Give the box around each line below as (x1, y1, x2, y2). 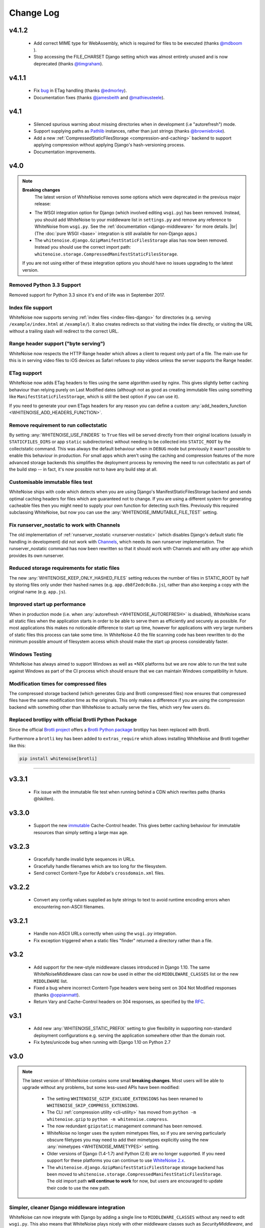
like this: (9, 742, 26, 749)
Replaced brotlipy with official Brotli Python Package (9, 716, 137, 723)
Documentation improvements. (33, 149, 96, 155)
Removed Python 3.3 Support (9, 281, 81, 288)
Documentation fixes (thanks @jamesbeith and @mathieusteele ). (33, 94, 165, 100)
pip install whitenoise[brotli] (19, 755, 98, 761)
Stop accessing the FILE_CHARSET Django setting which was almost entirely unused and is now (33, 54, 228, 60)
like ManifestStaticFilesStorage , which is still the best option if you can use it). (9, 393, 180, 400)
